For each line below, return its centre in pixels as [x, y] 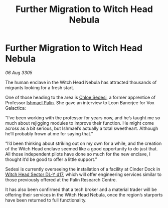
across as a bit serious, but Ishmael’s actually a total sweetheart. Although [82, 128]
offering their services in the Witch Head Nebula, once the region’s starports [84, 194]
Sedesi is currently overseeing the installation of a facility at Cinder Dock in [83, 169]
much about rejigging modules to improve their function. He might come [80, 123]
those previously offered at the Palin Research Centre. [61, 179]
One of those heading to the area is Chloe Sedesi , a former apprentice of [80, 97]
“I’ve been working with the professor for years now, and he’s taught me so [83, 118]
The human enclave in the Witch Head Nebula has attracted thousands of [81, 82]
